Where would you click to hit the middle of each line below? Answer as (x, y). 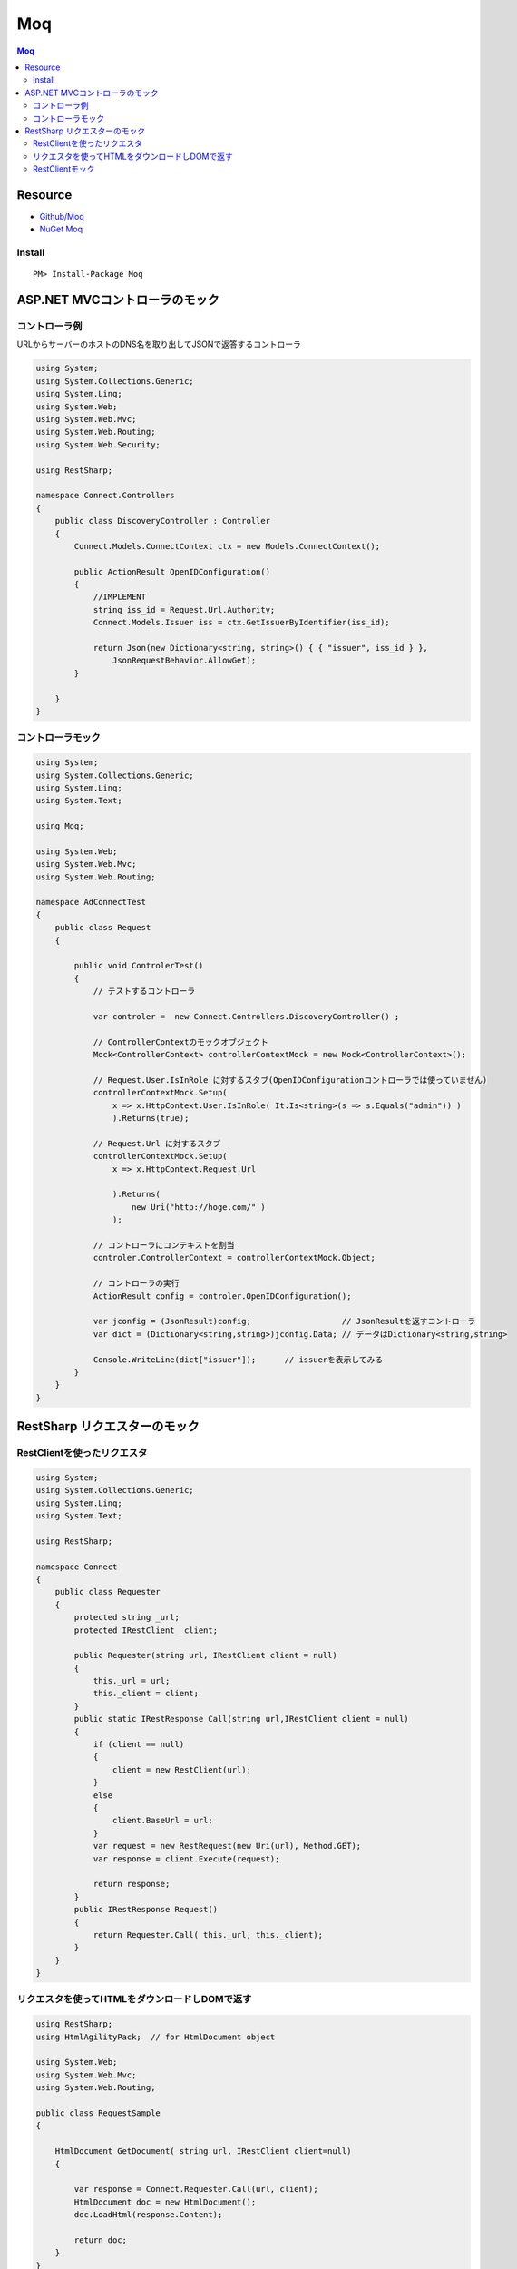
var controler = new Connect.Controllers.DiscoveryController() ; (246, 1016)
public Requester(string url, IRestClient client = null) (205, 1655)
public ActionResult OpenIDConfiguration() (172, 571)
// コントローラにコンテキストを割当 (164, 1245)
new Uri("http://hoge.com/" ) (199, 1207)
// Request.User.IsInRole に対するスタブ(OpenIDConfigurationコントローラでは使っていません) (290, 1080)
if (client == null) (139, 1744)
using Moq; (60, 826)
